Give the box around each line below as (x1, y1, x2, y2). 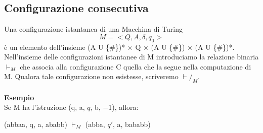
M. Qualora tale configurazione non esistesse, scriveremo (4, 71, 179, 82)
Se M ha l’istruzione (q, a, (4, 102, 85, 112)
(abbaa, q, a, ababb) (4, 118, 67, 129)
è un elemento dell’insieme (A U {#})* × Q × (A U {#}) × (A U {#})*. (4, 41, 235, 52)
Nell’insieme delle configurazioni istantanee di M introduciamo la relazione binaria (4, 51, 259, 62)
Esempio (4, 92, 34, 102)
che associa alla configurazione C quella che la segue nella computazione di (20, 61, 251, 72)
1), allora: (108, 102, 139, 112)
